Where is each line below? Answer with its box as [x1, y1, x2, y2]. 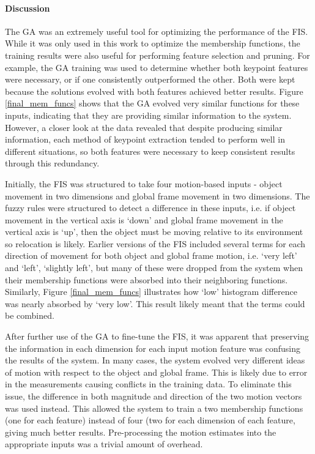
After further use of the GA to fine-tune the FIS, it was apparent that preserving [5, 330, 309, 343]
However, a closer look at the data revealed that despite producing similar [5, 121, 283, 133]
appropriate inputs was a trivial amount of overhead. [5, 437, 203, 450]
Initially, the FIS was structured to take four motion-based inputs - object [5, 177, 283, 190]
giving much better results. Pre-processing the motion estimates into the [5, 425, 276, 438]
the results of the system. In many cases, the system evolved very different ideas [5, 354, 305, 367]
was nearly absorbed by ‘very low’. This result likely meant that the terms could [5, 297, 305, 310]
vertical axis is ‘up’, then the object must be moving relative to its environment [5, 225, 303, 238]
